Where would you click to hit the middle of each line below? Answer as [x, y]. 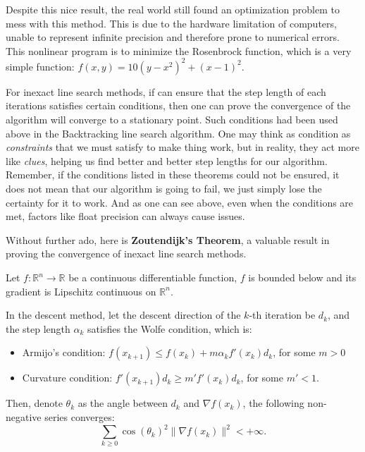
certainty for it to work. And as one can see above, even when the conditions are [180, 202]
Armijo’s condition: [64, 352]
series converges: [80, 416]
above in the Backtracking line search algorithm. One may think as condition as [178, 133]
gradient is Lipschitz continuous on [81, 291]
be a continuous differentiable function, [153, 277]
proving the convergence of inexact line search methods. [126, 254]
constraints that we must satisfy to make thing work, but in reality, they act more [182, 147]
